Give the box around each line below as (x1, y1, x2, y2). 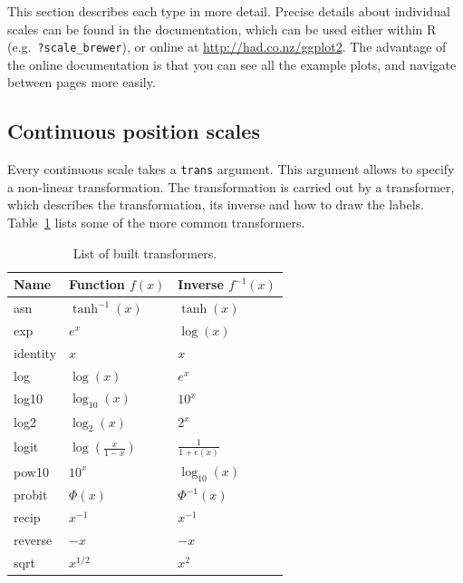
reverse (14, 530, 53, 549)
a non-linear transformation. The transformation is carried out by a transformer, (7, 177, 455, 196)
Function (69, 275, 125, 294)
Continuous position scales (7, 117, 260, 145)
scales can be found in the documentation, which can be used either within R (7, 19, 437, 38)
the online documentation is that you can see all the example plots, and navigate (7, 54, 457, 73)
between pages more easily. (7, 73, 156, 92)
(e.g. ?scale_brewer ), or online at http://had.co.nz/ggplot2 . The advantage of (7, 37, 447, 56)
